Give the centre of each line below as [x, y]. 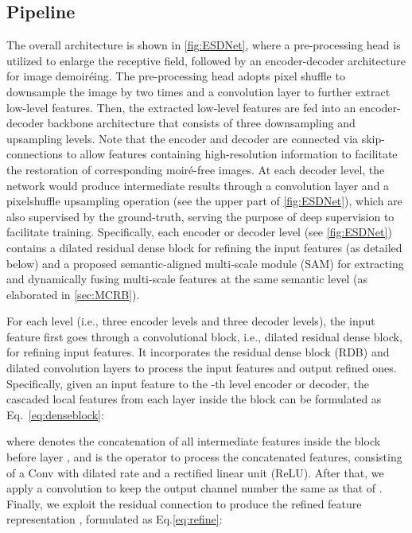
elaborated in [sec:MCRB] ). [73, 294]
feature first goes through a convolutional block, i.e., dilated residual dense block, [204, 336]
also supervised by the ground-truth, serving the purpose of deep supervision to [200, 216]
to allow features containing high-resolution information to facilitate [232, 154]
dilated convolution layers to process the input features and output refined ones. [202, 368]
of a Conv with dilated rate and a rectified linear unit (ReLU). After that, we [195, 472]
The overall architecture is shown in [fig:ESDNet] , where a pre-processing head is [204, 45]
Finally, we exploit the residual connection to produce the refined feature [184, 503]
